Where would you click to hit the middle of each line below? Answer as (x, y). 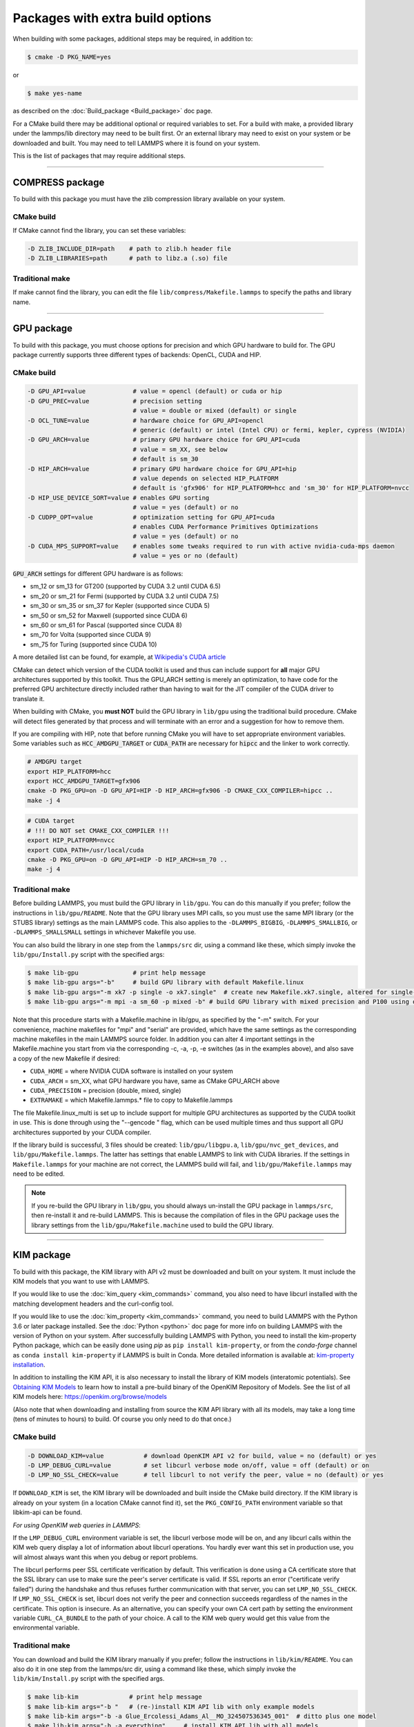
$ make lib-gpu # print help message (117, 973)
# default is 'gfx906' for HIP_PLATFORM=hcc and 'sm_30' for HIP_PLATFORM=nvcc (271, 488)
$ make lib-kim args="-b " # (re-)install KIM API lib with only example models (171, 1707)
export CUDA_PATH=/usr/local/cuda (86, 850)
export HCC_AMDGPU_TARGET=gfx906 (84, 781)
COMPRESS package (59, 182)
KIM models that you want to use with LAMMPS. (81, 1281)
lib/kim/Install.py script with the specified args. (89, 1679)
